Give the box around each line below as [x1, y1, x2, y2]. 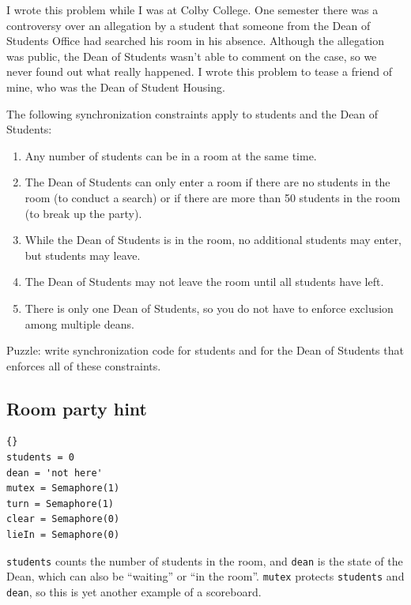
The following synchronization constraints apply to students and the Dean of [6, 105, 379, 122]
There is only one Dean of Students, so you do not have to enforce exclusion [25, 299, 394, 316]
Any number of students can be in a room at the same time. [25, 147, 317, 163]
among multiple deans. [25, 315, 134, 332]
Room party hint [6, 396, 147, 420]
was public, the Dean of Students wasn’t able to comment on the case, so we [6, 47, 377, 64]
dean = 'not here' [6, 467, 103, 479]
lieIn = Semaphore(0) [6, 529, 120, 541]
